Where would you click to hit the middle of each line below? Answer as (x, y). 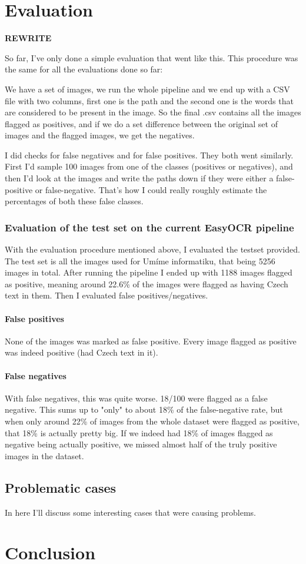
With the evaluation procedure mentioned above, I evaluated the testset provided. (152, 249)
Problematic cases (61, 487)
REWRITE (28, 38)
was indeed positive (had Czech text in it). (82, 352)
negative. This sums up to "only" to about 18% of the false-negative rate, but (144, 409)
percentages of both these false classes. (74, 201)
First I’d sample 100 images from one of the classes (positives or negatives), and (149, 166)
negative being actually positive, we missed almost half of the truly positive (141, 444)
